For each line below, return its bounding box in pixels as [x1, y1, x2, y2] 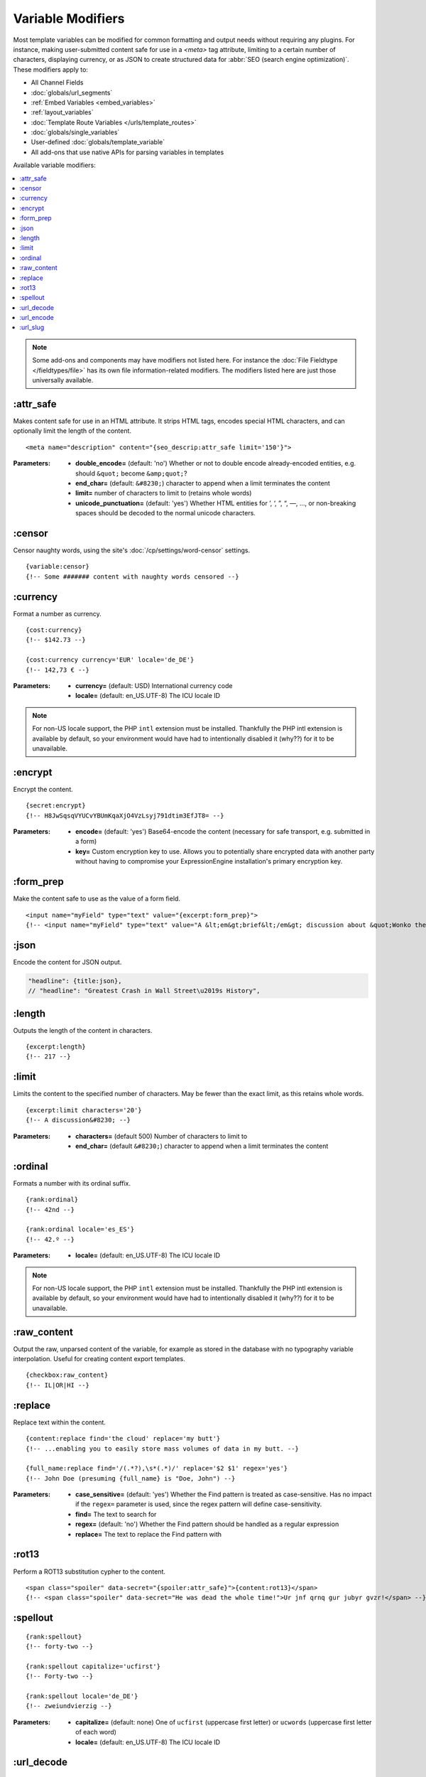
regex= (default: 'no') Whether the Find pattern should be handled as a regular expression [75, 1520, 339, 1528]
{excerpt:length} [26, 1043, 86, 1051]
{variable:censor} [26, 562, 90, 571]
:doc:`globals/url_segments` [31, 88, 113, 97]
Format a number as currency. [13, 609, 102, 618]
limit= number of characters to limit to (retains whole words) [75, 489, 252, 498]
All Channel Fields [31, 78, 84, 87]
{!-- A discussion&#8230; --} [26, 1116, 131, 1124]
